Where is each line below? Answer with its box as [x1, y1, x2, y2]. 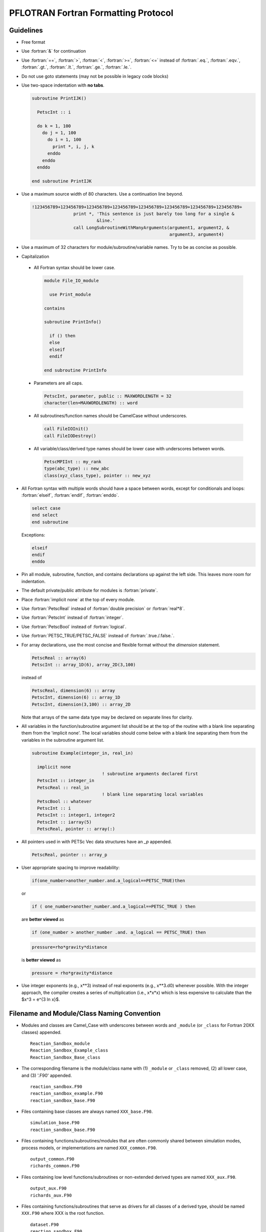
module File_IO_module [44, 277, 99, 283]
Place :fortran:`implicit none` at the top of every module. [21, 596, 135, 602]
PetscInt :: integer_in [37, 778, 95, 784]
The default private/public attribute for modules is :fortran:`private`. [21, 587, 158, 593]
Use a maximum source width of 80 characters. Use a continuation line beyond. [21, 191, 183, 197]
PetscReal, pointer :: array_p [32, 852, 108, 857]
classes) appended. [21, 1029, 62, 1035]
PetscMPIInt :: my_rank [44, 459, 102, 464]
